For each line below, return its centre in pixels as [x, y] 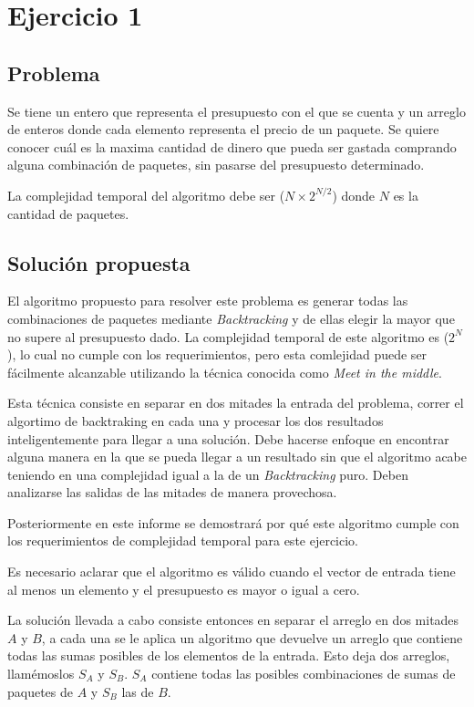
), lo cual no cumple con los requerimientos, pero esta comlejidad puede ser [217, 354]
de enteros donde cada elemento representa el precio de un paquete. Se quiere [223, 129]
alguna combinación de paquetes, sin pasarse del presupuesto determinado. [216, 165]
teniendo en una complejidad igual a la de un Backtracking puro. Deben [208, 474]
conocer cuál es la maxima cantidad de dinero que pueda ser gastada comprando [232, 146]
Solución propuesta [99, 262]
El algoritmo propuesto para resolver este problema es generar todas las [208, 301]
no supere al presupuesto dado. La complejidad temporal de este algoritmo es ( [228, 336]
